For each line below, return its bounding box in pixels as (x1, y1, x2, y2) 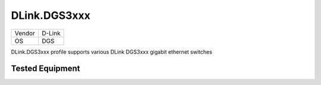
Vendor (14, 29, 36, 37)
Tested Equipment (11, 64, 80, 74)
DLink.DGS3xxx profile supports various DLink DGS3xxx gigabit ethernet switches (11, 48, 212, 55)
